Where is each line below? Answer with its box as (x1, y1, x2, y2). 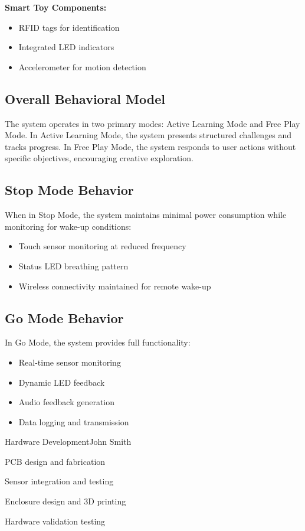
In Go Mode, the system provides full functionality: (5, 336, 191, 348)
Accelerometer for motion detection (18, 60, 146, 73)
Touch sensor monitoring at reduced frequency (18, 240, 186, 252)
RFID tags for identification (18, 21, 120, 33)
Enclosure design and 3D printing (5, 495, 126, 507)
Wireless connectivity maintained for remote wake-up (18, 279, 211, 292)
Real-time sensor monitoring (18, 356, 121, 368)
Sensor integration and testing (5, 475, 114, 487)
